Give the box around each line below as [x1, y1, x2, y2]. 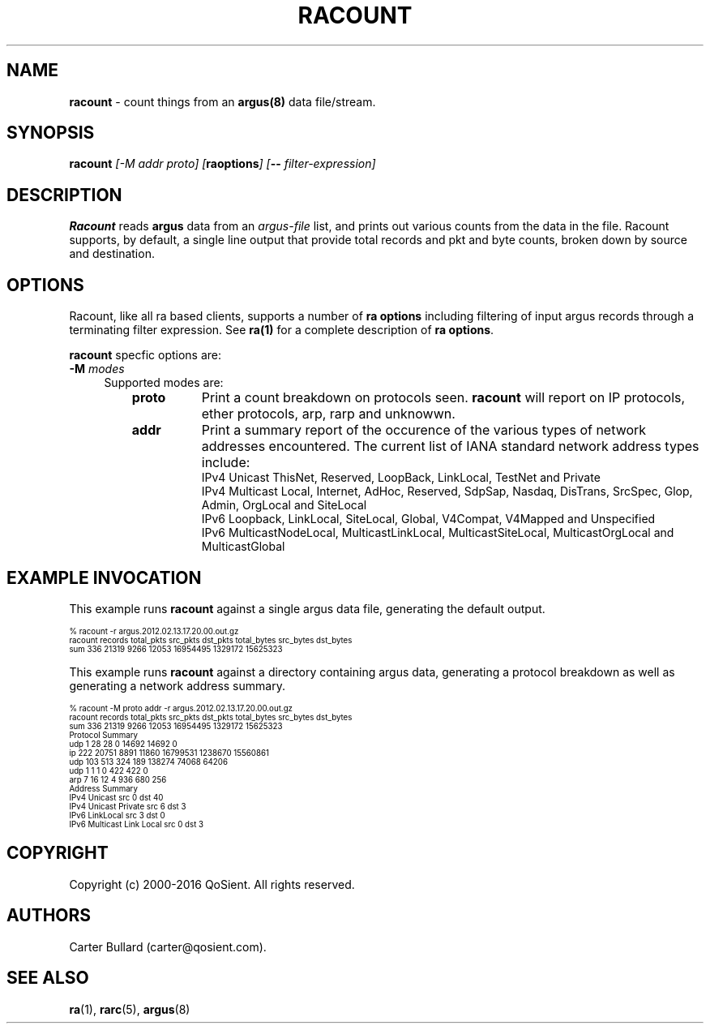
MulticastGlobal [201, 539, 285, 554]
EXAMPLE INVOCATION [6, 567, 202, 588]
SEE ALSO [6, 968, 89, 989]
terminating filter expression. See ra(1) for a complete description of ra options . [69, 323, 494, 337]
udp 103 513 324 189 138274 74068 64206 [69, 757, 228, 766]
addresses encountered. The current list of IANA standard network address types [201, 438, 699, 455]
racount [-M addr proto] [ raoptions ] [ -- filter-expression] [69, 157, 376, 171]
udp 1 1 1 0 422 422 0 [69, 766, 148, 775]
